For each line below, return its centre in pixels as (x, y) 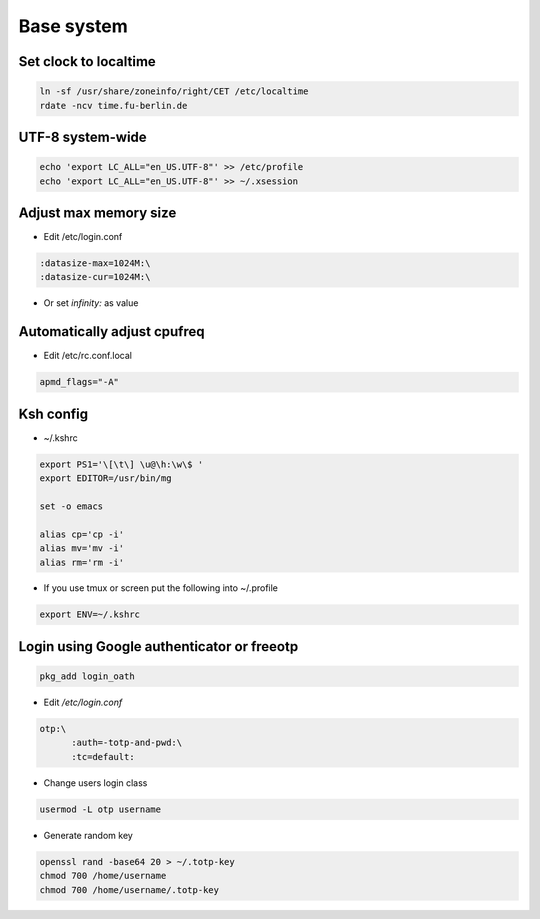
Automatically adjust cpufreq (111, 331)
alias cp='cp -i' (82, 534)
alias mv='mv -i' (82, 548)
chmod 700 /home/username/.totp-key (129, 889)
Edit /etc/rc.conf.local (87, 356)
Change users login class (95, 782)
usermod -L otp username (100, 809)
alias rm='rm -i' (82, 562)
